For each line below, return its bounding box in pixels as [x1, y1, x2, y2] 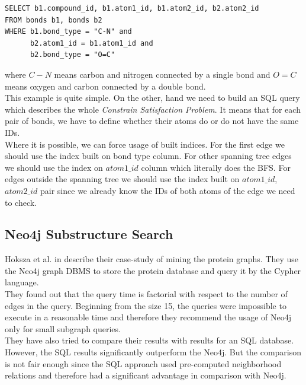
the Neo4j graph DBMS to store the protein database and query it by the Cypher [5, 264, 301, 276]
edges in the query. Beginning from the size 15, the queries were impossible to [5, 299, 286, 311]
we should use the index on [5, 161, 103, 173]
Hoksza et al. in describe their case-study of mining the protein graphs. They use [5, 253, 299, 265]
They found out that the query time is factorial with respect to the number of [5, 288, 288, 300]
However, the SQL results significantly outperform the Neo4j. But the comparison [5, 346, 302, 358]
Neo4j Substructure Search [5, 225, 173, 243]
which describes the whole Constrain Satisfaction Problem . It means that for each [5, 103, 301, 115]
